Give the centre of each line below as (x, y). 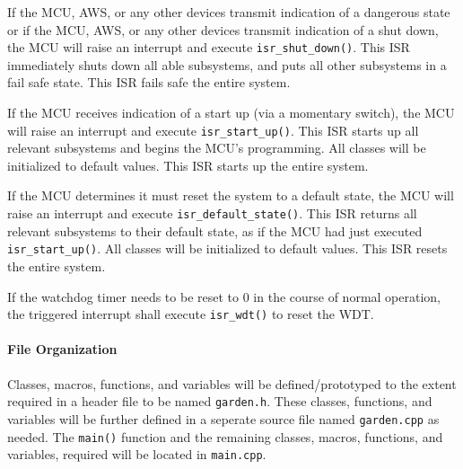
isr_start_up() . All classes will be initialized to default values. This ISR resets (227, 248)
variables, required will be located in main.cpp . (137, 454)
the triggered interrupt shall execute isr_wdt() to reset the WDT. (191, 314)
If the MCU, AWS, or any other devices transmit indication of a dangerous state (229, 12)
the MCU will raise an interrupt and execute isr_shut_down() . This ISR (209, 47)
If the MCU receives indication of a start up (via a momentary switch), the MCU (231, 113)
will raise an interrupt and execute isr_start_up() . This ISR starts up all (213, 130)
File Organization (62, 349)
